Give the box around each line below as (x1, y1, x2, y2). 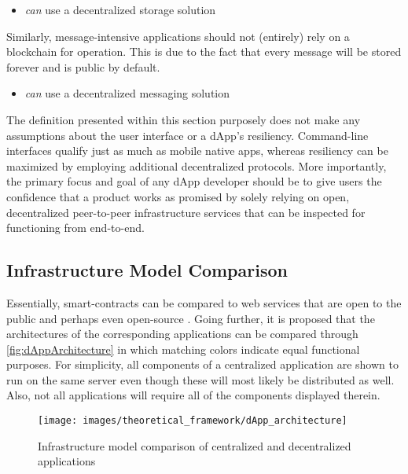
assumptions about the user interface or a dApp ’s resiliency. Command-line (6, 127, 369, 143)
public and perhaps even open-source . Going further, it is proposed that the (6, 310, 375, 326)
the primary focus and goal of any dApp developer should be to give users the (6, 173, 382, 189)
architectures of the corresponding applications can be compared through (6, 325, 358, 342)
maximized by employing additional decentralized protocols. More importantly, (6, 157, 387, 174)
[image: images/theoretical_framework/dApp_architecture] (38, 415, 347, 427)
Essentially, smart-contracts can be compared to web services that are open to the (6, 294, 402, 310)
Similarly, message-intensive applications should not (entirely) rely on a (6, 28, 350, 44)
